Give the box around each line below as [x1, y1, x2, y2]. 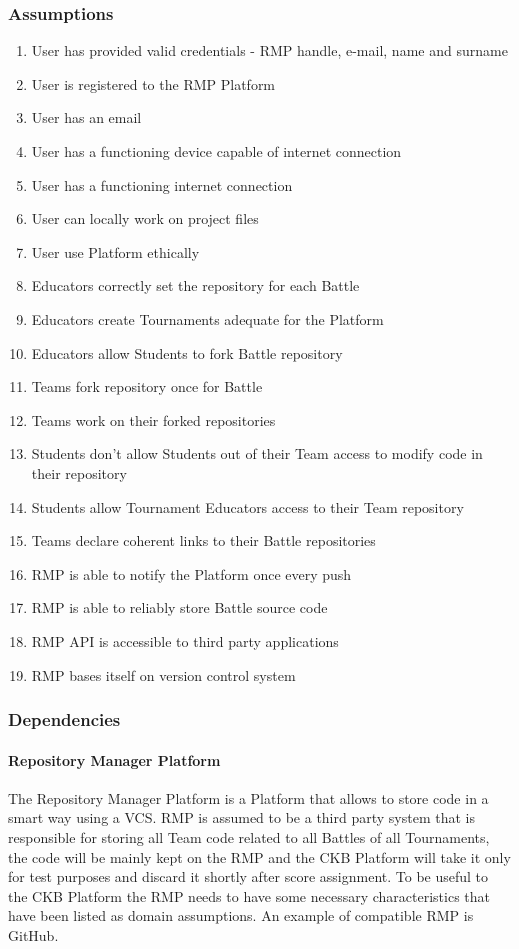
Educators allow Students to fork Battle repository [31, 342, 343, 363]
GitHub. [8, 924, 59, 945]
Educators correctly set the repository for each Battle [31, 275, 360, 296]
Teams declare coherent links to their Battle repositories [31, 530, 376, 551]
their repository [31, 462, 127, 483]
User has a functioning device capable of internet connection [31, 141, 402, 161]
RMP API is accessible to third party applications [31, 630, 339, 651]
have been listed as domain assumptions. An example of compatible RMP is [8, 905, 474, 926]
